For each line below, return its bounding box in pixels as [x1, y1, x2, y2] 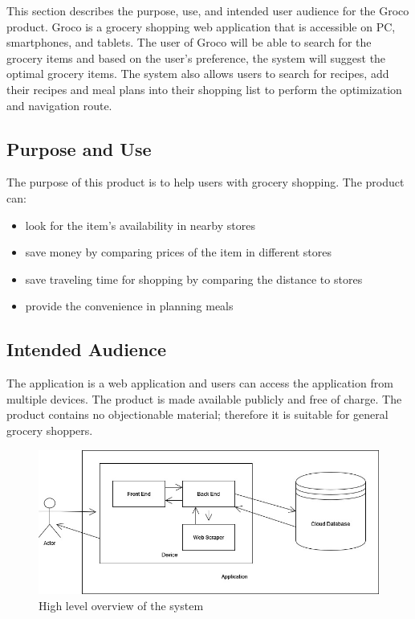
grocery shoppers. [6, 421, 93, 438]
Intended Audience [6, 337, 167, 362]
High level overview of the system [39, 596, 204, 613]
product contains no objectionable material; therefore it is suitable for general [6, 406, 389, 423]
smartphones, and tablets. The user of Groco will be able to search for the [6, 34, 372, 51]
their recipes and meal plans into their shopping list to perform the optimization [6, 80, 402, 97]
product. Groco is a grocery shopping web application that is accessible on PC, [6, 18, 396, 35]
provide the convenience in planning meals [25, 297, 234, 314]
